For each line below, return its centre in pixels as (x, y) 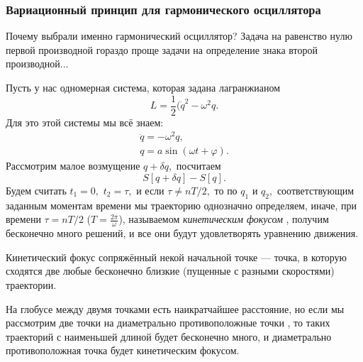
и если (150, 190)
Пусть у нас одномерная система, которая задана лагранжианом (143, 87)
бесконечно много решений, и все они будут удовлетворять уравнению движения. (182, 233)
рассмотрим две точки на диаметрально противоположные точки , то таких (168, 323)
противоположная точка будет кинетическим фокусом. (123, 350)
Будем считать (36, 190)
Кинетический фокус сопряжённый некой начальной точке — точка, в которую (176, 257)
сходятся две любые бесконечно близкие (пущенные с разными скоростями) (170, 271)
